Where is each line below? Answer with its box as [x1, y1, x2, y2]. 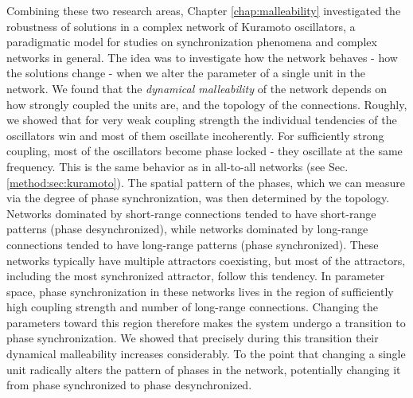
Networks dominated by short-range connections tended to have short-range [6, 205, 376, 221]
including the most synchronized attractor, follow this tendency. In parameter [6, 267, 385, 284]
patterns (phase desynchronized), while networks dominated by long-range [6, 220, 368, 237]
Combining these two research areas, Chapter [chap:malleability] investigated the [6, 2, 401, 18]
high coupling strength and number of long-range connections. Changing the [6, 298, 378, 315]
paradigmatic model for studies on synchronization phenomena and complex [6, 33, 377, 50]
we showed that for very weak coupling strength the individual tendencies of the [6, 111, 397, 128]
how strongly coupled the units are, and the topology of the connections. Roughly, [6, 96, 407, 112]
